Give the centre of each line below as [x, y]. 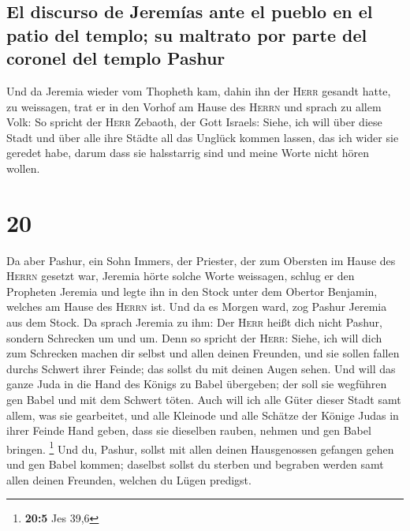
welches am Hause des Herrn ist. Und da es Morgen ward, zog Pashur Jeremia [197, 307]
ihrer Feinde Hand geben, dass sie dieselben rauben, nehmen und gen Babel [189, 430]
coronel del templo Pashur [116, 58]
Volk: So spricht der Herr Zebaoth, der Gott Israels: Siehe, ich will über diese [194, 122]
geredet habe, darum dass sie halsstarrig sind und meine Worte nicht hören [188, 153]
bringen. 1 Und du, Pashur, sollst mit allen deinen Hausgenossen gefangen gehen [200, 447]
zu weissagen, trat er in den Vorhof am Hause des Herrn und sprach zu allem [194, 106]
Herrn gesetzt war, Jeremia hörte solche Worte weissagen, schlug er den [181, 276]
